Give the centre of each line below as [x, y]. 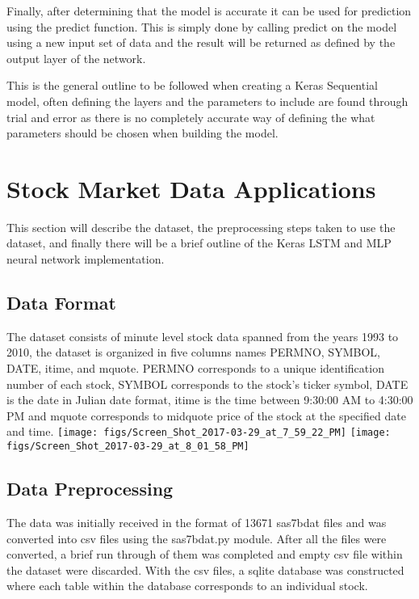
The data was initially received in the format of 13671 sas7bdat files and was [197, 522]
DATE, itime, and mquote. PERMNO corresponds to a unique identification [195, 368]
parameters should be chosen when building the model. [142, 133]
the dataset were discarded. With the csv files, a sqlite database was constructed [205, 569]
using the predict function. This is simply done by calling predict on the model [202, 26]
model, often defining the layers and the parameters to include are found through [207, 101]
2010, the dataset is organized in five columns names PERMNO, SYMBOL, [193, 352]
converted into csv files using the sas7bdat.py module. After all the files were [197, 538]
